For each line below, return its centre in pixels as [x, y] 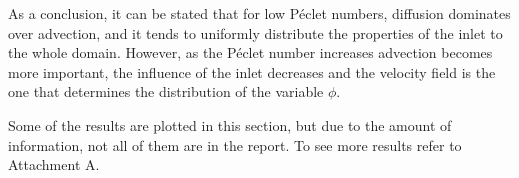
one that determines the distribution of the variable [166, 91]
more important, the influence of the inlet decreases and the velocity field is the [252, 71]
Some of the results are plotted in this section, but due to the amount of [230, 124]
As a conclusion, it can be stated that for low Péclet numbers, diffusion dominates [259, 13]
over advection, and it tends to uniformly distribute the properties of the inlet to [255, 32]
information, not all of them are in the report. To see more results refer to [235, 144]
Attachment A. [54, 164]
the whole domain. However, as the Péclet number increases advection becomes [250, 52]
